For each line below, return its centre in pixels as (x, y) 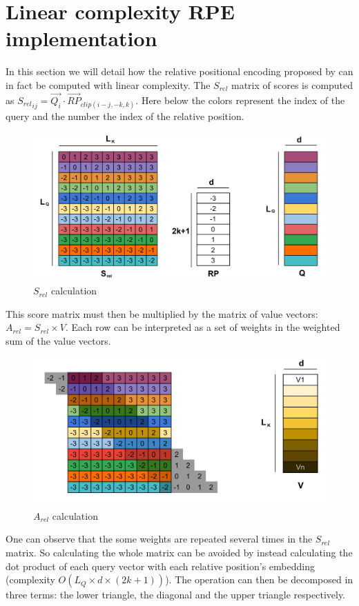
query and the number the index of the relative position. (125, 115)
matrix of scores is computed (292, 84)
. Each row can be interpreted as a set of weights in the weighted (203, 327)
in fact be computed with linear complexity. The (108, 84)
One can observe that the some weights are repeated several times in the (159, 539)
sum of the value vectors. (58, 340)
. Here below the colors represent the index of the (240, 100)
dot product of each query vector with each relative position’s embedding (160, 566)
